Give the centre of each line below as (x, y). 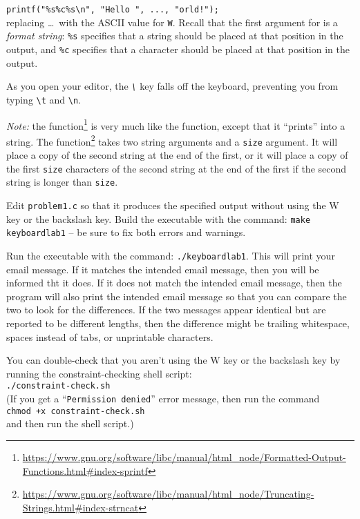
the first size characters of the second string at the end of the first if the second (177, 168)
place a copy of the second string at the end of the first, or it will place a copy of (177, 155)
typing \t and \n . (44, 99)
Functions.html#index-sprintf (85, 470)
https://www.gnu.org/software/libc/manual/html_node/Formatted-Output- (184, 457)
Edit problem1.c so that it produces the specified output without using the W (173, 205)
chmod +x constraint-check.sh (76, 411)
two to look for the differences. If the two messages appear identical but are (166, 310)
